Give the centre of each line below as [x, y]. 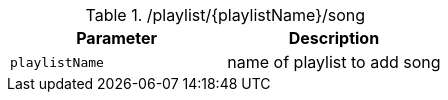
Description [334, 38]
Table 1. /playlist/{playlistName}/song [225, 15]
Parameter [117, 38]
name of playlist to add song [334, 62]
